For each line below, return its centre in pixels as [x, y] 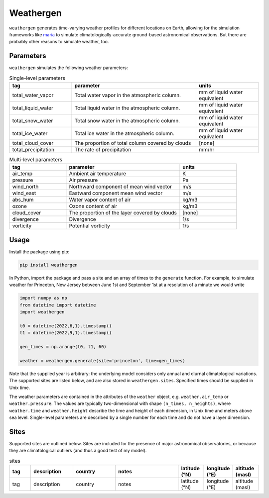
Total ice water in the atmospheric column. [124, 133]
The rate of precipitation [103, 149]
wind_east [24, 193]
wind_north [25, 187]
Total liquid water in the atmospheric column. [127, 108]
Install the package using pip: [39, 252]
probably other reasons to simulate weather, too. [59, 42]
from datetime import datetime [58, 305]
